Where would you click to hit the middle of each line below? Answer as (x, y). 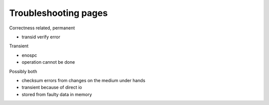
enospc (29, 55)
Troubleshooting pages (59, 13)
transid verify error (41, 37)
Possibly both (23, 71)
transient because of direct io (52, 88)
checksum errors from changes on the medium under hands (83, 80)
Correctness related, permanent (42, 28)
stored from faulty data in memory (57, 94)
